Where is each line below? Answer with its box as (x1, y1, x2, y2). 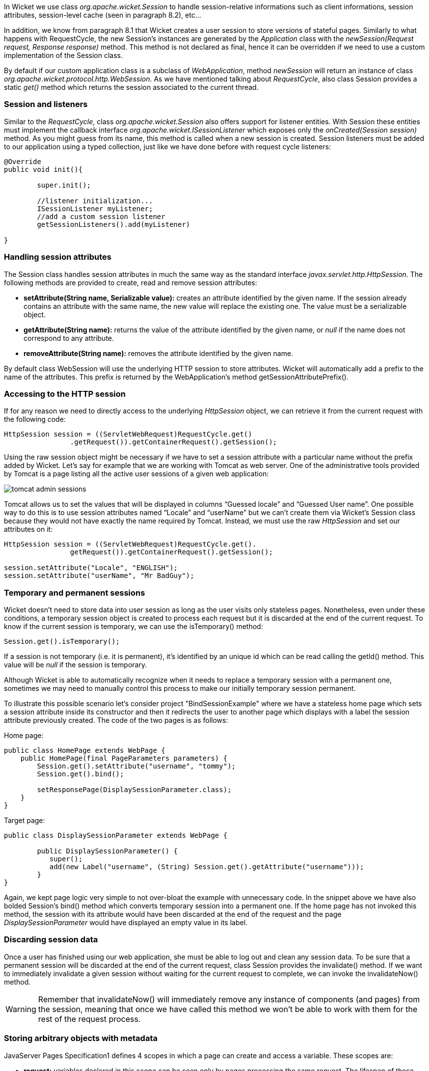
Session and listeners (4, 99, 88, 110)
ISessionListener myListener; (37, 204, 153, 213)
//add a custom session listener (37, 212, 165, 220)
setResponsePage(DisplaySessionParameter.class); (37, 786, 232, 794)
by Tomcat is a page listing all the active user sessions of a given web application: (4, 469, 269, 478)
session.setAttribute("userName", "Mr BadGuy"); (4, 572, 194, 580)
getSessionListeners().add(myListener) (37, 220, 190, 228)
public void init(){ (4, 165, 83, 173)
